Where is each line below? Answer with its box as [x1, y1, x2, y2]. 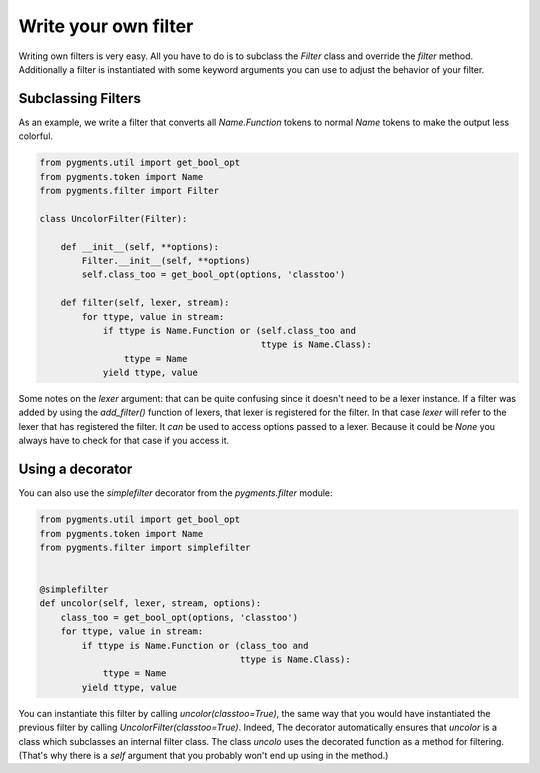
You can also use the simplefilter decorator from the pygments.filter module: [18, 487, 334, 499]
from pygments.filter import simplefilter [39, 541, 251, 553]
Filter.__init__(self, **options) [81, 255, 251, 266]
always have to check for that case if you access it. [18, 435, 230, 447]
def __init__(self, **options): [60, 241, 220, 252]
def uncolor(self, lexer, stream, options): [39, 598, 262, 609]
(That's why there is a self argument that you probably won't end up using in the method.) [18, 749, 389, 761]
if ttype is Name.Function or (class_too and [81, 640, 309, 651]
